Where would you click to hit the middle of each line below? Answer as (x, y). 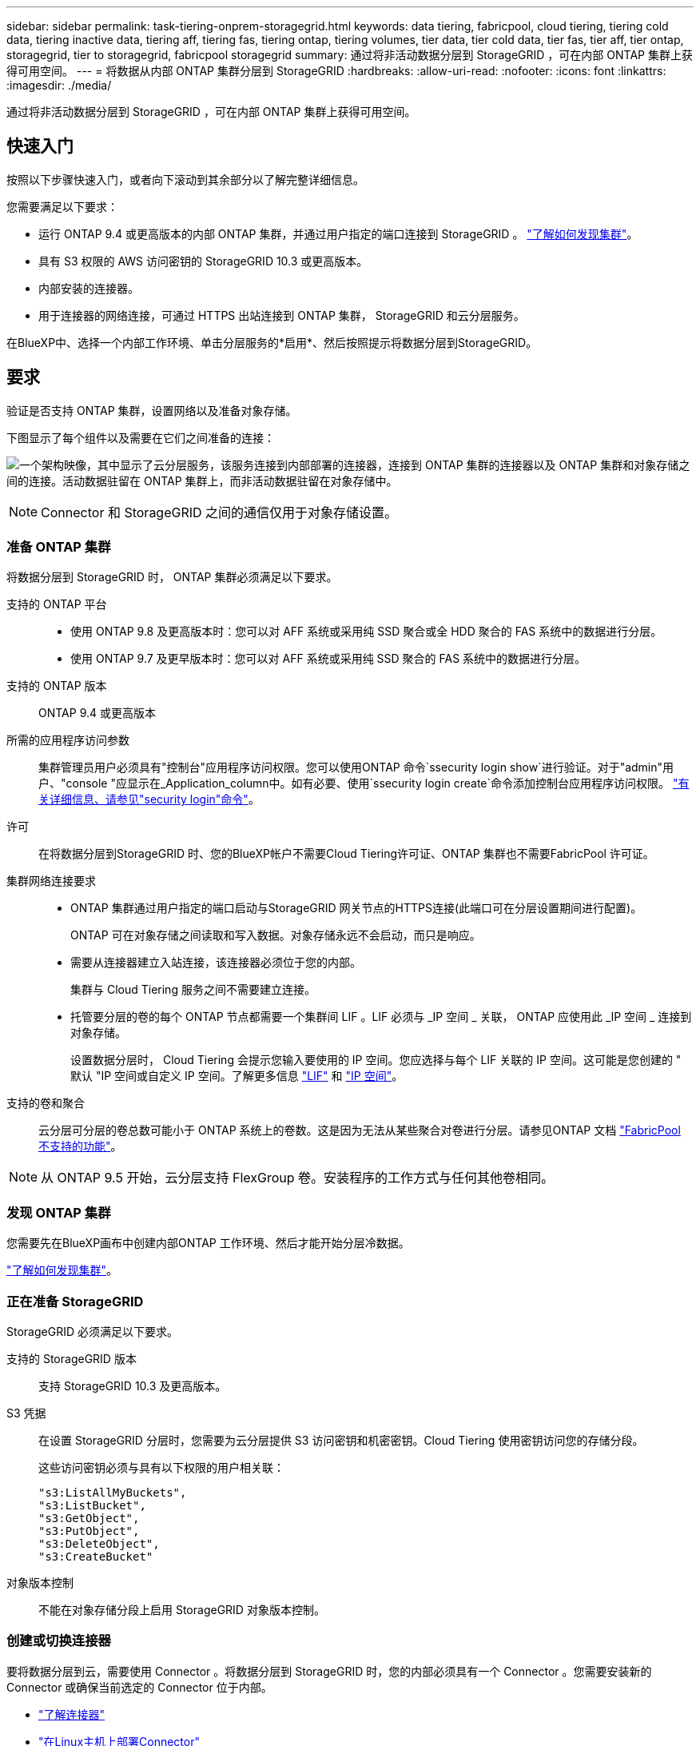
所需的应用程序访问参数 (68, 740)
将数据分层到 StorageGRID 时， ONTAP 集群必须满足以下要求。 (172, 577)
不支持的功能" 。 (80, 1146)
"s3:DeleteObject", (99, 1543)
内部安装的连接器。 (89, 288)
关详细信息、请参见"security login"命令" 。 (149, 799)
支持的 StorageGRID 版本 (72, 1358)
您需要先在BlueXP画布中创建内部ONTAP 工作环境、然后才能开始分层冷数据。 (208, 1243)
